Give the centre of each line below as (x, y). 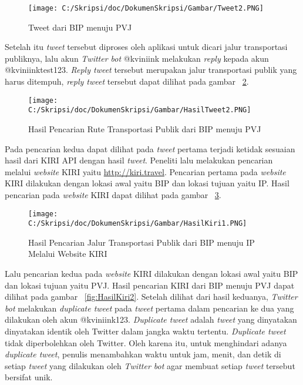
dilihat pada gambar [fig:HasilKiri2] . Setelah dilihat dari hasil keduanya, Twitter (151, 297)
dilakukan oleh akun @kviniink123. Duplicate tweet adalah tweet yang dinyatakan (151, 319)
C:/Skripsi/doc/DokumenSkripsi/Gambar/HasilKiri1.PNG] (138, 224)
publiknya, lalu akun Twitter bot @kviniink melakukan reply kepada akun (137, 58)
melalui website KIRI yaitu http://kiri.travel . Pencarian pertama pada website (145, 171)
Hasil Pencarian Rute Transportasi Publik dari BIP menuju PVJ (145, 128)
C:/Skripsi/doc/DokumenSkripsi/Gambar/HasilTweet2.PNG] (140, 110)
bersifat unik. (29, 377)
